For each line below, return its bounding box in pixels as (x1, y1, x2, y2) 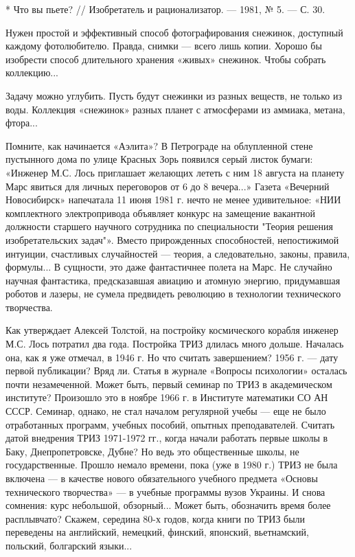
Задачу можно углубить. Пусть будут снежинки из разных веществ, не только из (5, 88, 343, 102)
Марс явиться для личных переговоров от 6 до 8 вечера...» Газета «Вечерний (5, 179, 330, 193)
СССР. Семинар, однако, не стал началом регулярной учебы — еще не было (5, 404, 326, 418)
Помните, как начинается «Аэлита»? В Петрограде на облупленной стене (5, 138, 313, 152)
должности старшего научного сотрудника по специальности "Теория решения (5, 219, 333, 234)
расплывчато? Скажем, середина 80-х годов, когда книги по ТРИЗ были (5, 511, 306, 525)
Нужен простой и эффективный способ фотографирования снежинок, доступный (5, 25, 343, 39)
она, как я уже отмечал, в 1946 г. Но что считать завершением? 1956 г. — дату (5, 350, 339, 364)
